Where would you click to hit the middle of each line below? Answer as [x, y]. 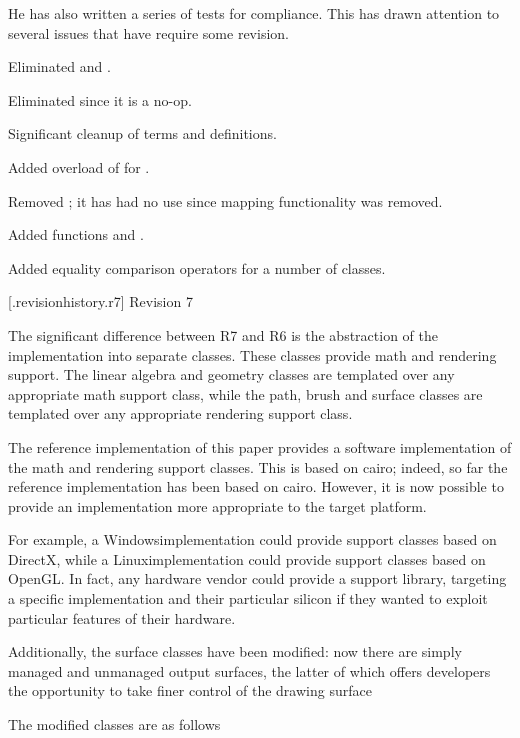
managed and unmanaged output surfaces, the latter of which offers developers [249, 670]
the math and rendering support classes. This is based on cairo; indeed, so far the [258, 466]
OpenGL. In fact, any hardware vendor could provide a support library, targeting [257, 578]
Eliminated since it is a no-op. [100, 99]
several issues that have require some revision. [148, 32]
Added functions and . [76, 234]
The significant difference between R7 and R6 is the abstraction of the [223, 334]
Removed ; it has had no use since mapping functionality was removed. [225, 200]
